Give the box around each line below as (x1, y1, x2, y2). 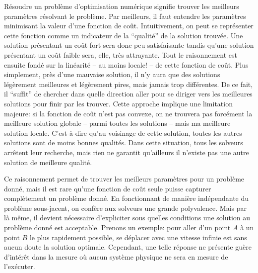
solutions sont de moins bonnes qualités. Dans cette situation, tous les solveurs (4, 137, 243, 148)
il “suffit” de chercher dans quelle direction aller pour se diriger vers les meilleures (4, 89, 253, 99)
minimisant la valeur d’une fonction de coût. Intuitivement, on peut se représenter (4, 20, 254, 31)
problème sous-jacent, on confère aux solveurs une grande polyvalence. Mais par (4, 202, 247, 213)
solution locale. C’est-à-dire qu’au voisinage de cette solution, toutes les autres (4, 127, 242, 138)
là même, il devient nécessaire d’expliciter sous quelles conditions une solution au (4, 212, 251, 223)
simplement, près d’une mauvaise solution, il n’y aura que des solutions (4, 69, 220, 80)
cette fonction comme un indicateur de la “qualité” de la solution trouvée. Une (4, 30, 243, 40)
